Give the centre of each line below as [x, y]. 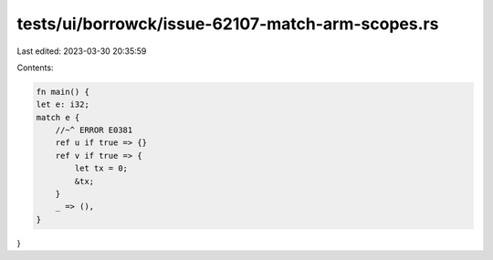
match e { [58, 117]
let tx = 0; [101, 168]
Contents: [35, 68]
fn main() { [63, 92]
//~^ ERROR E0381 [94, 130]
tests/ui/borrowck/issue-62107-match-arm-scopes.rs [228, 24]
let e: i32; [63, 104]
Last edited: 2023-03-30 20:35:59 [82, 51]
